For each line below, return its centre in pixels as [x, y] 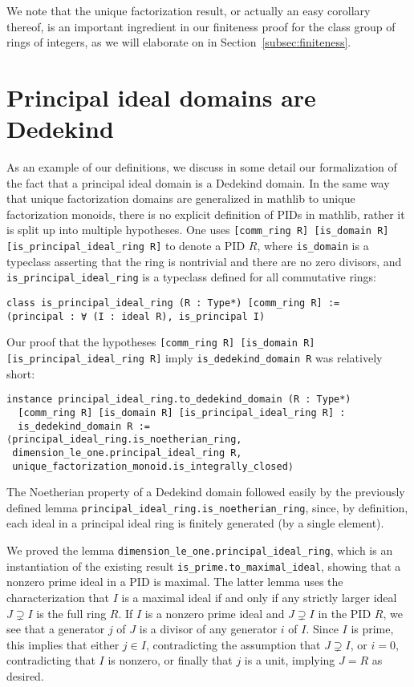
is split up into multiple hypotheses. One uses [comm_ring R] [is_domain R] [198, 230]
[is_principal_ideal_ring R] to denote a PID [126, 246]
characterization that [58, 597]
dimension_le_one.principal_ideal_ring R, [127, 453]
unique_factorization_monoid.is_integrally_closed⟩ [153, 466]
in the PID [345, 613]
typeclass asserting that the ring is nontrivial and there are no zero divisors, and [204, 261]
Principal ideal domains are [161, 97]
